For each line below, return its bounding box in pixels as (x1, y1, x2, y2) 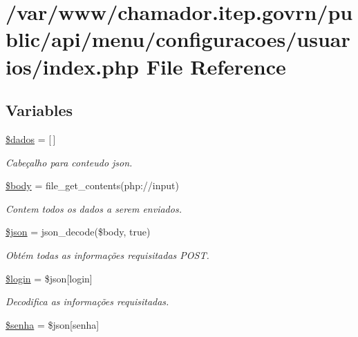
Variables (6, 99, 73, 121)
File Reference (146, 52, 286, 80)
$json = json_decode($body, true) (6, 224, 151, 239)
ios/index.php (6, 52, 139, 80)
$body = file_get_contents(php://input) (6, 178, 179, 193)
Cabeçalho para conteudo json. (6, 155, 133, 169)
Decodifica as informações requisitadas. (6, 294, 169, 309)
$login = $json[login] (6, 271, 93, 285)
